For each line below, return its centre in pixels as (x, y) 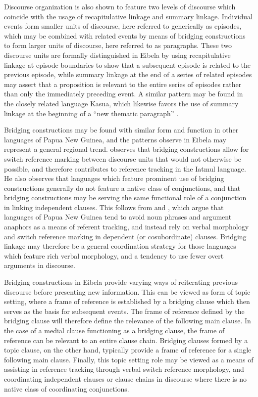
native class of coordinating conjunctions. (67, 388)
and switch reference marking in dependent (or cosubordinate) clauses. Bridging (125, 236)
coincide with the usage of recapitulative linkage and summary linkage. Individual (128, 16)
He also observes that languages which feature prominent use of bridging (114, 178)
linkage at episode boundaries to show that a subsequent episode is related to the (127, 65)
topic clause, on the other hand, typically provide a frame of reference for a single (128, 350)
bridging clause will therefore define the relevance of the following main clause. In (128, 321)
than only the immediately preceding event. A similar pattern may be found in (124, 94)
